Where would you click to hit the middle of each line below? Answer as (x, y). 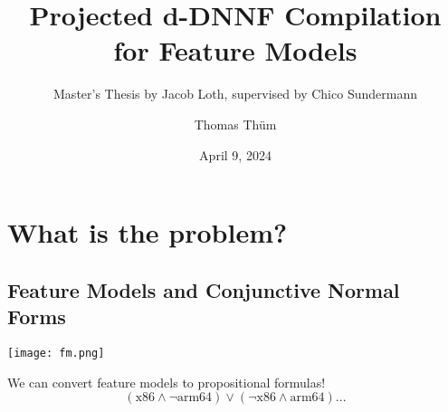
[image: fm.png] (56, 353)
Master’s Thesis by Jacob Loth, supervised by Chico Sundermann (235, 94)
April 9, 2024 (235, 154)
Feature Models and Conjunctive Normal (204, 289)
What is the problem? (148, 232)
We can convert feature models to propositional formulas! (167, 382)
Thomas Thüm (235, 124)
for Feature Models (235, 50)
